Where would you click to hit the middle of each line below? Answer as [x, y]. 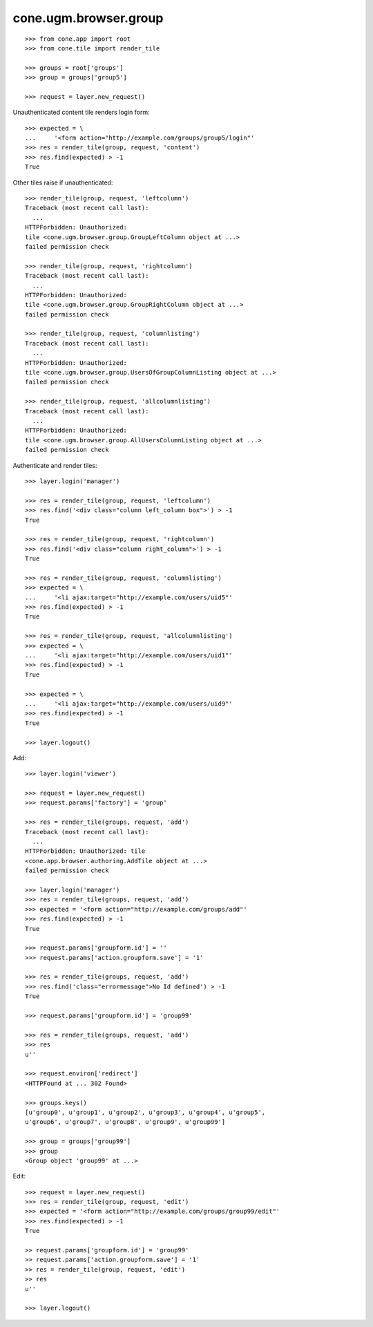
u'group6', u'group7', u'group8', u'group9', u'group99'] [125, 1122]
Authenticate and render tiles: [55, 465]
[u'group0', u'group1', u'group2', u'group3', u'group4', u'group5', [145, 1112]
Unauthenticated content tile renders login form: [81, 112]
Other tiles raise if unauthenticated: [63, 182]
